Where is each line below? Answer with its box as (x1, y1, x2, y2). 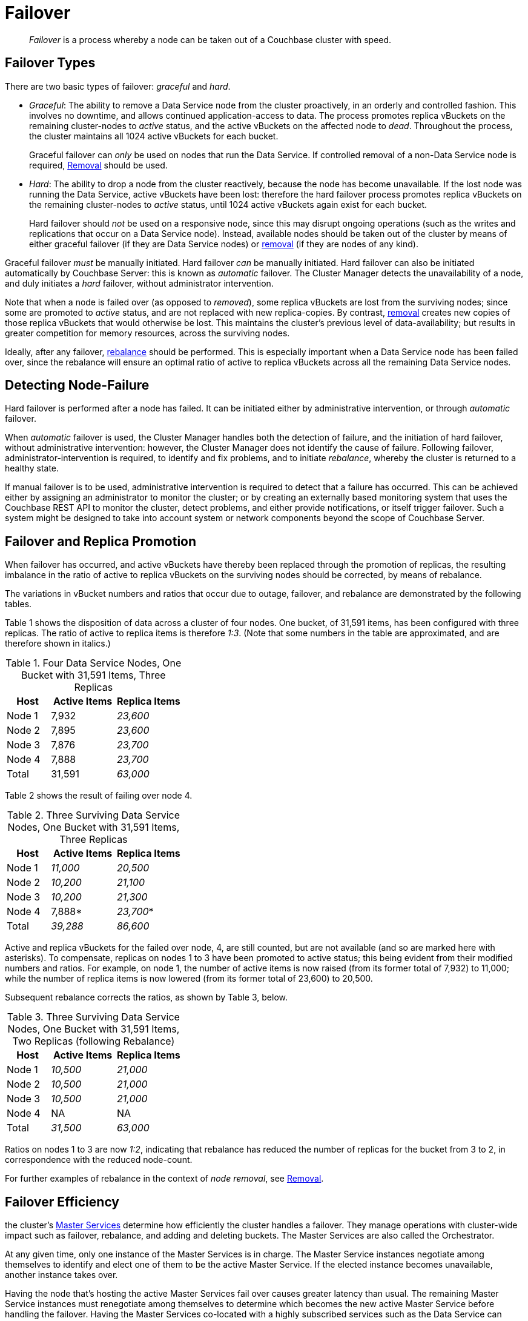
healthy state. (5, 463, 59, 474)
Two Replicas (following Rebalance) (12, 1035, 175, 1048)
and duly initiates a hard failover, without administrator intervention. (5, 278, 274, 288)
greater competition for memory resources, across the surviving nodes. (5, 327, 290, 338)
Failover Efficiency (5, 1194, 120, 1210)
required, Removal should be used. (29, 159, 168, 170)
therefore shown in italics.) (5, 638, 111, 649)
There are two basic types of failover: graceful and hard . (5, 81, 231, 92)
